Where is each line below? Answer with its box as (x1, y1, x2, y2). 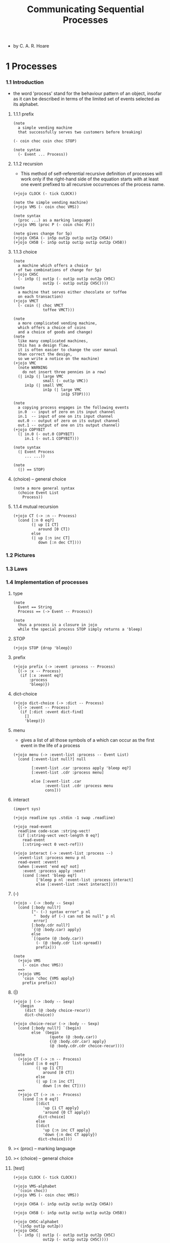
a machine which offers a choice (18, 263, 89, 268)
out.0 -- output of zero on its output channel (18, 418, 120, 423)
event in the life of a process (20, 742, 80, 748)
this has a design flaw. (18, 343, 70, 348)
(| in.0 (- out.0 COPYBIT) (18, 431, 75, 436)
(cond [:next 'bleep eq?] (22, 873, 77, 878)
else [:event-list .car (31, 779, 81, 784)
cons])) (45, 787, 61, 793)
